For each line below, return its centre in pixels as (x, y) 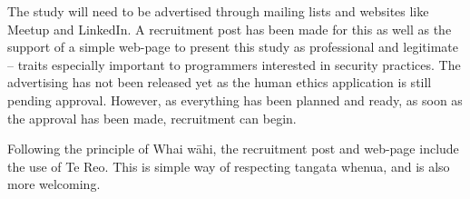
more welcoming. (54, 184)
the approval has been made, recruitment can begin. (152, 118)
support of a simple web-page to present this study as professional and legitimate (233, 47)
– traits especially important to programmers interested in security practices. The (234, 64)
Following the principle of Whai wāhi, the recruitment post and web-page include (233, 149)
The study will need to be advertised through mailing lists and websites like (218, 11)
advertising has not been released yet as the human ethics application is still (220, 82)
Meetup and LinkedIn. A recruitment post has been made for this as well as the (230, 29)
